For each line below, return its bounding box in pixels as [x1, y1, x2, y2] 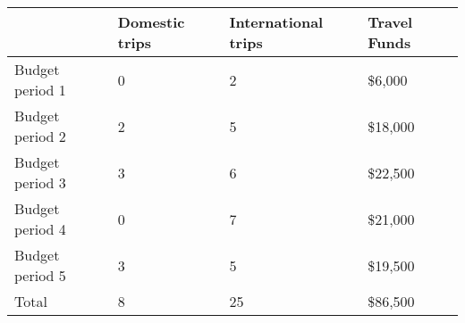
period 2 [14, 126, 66, 146]
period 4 [14, 219, 66, 239]
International [229, 12, 324, 32]
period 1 [14, 79, 66, 100]
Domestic [117, 12, 185, 32]
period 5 [14, 265, 66, 286]
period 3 [14, 172, 66, 193]
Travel [368, 12, 413, 32]
